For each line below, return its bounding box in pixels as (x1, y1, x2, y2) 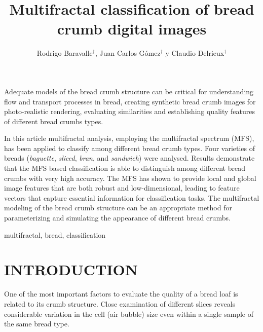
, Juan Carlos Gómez (95, 48, 161, 58)
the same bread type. (4, 318, 69, 329)
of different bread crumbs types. (4, 116, 103, 126)
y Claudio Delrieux (165, 48, 224, 58)
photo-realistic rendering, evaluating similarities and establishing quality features (4, 106, 255, 117)
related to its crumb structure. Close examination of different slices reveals (4, 298, 236, 309)
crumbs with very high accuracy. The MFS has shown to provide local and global (4, 172, 256, 183)
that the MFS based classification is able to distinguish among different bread (4, 163, 245, 173)
